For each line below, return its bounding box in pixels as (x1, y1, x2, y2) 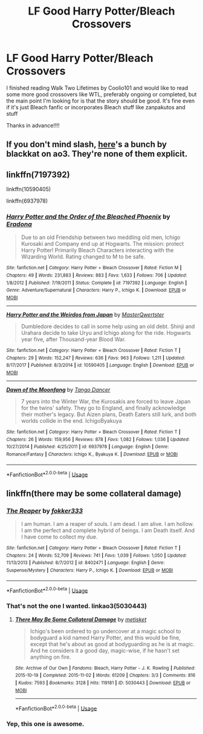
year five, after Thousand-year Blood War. (21, 335, 126, 343)
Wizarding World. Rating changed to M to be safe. (21, 253, 146, 260)
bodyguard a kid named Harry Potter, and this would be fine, (30, 634, 181, 641)
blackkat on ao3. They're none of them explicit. (6, 149, 188, 159)
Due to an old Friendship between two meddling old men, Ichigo (21, 234, 181, 241)
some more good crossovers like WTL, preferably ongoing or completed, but (6, 90, 197, 98)
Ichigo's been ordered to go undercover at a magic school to (30, 627, 181, 635)
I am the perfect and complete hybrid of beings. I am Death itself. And (21, 527, 195, 534)
